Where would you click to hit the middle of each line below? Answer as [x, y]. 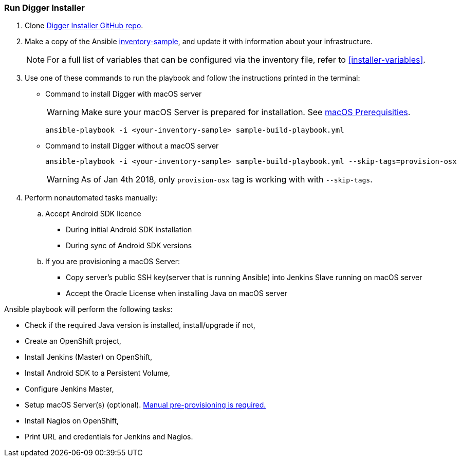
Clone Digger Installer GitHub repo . [84, 26]
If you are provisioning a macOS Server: [113, 262]
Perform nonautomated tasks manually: [91, 198]
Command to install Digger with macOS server [124, 94]
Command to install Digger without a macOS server [132, 146]
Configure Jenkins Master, [69, 389]
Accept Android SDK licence [93, 214]
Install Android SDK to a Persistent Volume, [97, 373]
